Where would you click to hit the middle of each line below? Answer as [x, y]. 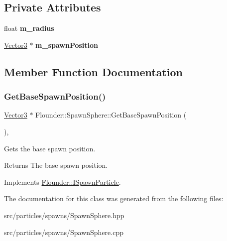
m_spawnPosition [67, 45]
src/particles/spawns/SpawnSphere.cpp [64, 232]
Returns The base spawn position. [56, 165]
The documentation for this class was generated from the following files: [114, 198]
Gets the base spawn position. [50, 148]
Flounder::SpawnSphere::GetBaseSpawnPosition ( [111, 115]
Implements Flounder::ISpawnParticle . [62, 181]
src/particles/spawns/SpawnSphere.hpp [64, 215]
